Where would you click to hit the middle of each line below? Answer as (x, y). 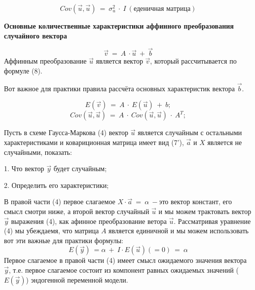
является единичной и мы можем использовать (179, 231)
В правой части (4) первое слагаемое (60, 201)
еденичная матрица (162, 9)
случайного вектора (36, 35)
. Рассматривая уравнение (212, 221)
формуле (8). (23, 71)
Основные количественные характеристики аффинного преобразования (119, 26)
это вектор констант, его (196, 201)
